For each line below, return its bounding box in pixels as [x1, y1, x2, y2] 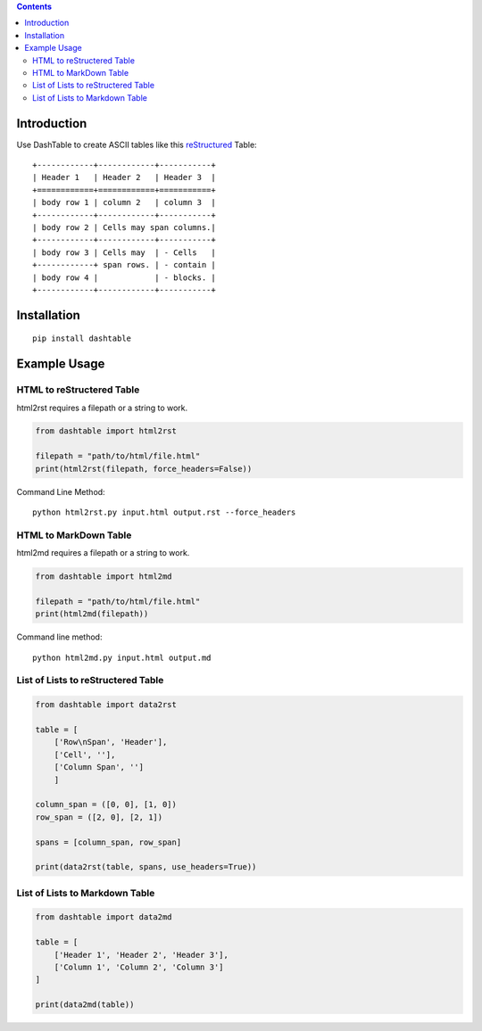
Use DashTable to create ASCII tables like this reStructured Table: [16, 139, 258, 150]
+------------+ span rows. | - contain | [32, 260, 216, 270]
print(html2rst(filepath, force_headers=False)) [35, 464, 253, 474]
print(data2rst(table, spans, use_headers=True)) [35, 862, 257, 872]
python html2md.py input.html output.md [32, 652, 212, 663]
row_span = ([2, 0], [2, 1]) [35, 812, 163, 822]
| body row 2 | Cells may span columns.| [32, 222, 216, 232]
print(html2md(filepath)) [35, 609, 149, 619]
